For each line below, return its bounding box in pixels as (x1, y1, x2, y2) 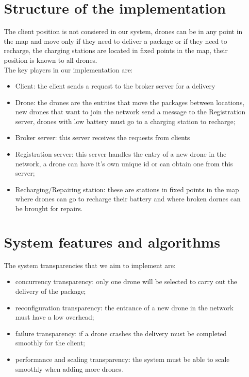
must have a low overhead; (15, 312, 94, 322)
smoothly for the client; (15, 338, 85, 348)
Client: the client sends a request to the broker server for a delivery (15, 81, 216, 91)
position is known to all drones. (4, 54, 98, 65)
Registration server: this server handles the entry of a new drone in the (15, 149, 227, 159)
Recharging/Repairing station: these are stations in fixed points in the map (15, 184, 239, 194)
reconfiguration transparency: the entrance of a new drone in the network (15, 302, 233, 312)
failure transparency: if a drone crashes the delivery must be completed (15, 328, 227, 338)
